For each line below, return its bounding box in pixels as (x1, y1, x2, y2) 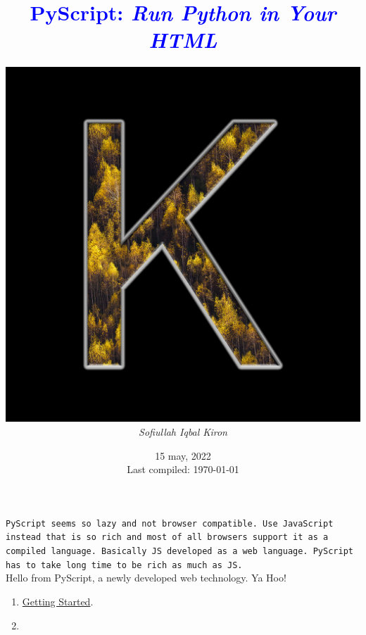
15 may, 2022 (155, 448, 211, 463)
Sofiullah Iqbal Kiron (139, 424, 227, 439)
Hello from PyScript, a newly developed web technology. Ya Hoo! (6, 570, 286, 585)
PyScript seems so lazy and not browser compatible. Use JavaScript (6, 518, 334, 529)
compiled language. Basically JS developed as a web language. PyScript (6, 546, 353, 556)
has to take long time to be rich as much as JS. (6, 560, 243, 570)
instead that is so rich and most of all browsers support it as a (6, 532, 329, 543)
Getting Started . (22, 593, 94, 608)
